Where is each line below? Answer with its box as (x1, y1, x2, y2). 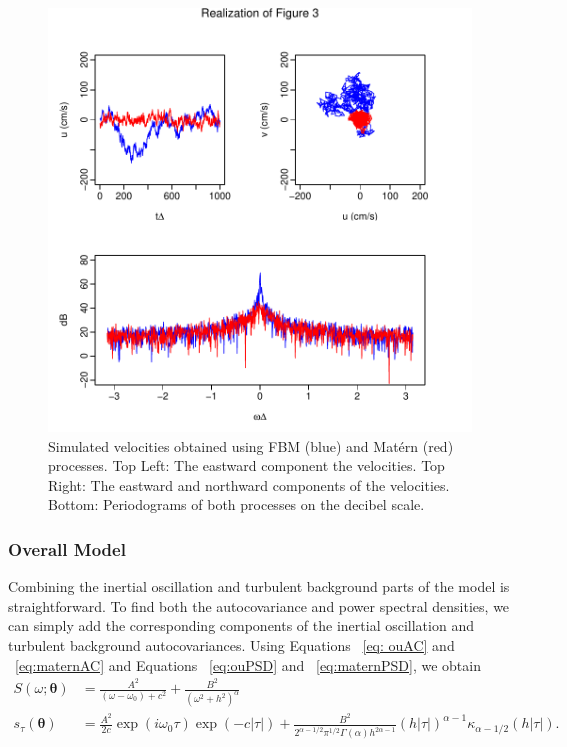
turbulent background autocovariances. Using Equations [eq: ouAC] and (8, 634, 455, 655)
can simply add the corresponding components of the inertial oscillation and (8, 615, 474, 636)
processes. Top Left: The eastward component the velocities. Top (48, 455, 445, 476)
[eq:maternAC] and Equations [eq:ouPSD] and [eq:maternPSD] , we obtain (15, 654, 481, 675)
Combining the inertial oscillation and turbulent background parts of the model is (8, 576, 510, 597)
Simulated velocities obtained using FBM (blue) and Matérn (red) (48, 435, 454, 456)
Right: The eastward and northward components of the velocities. (48, 474, 450, 495)
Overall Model (8, 536, 126, 561)
